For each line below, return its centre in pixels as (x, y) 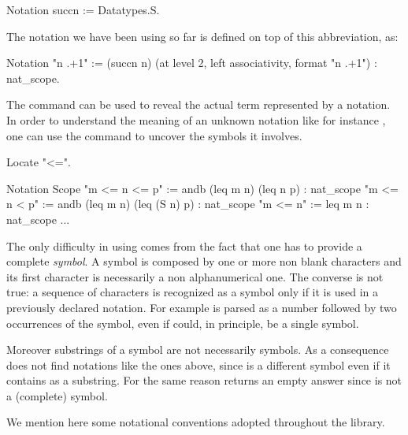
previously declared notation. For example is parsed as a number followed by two (202, 307)
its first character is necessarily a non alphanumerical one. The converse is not (195, 276)
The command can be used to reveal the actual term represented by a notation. (198, 104)
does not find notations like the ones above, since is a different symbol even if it (198, 364)
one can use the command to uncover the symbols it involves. (154, 135)
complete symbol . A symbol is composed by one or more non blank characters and (204, 261)
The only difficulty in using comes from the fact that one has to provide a (184, 245)
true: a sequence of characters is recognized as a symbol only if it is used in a (192, 292)
